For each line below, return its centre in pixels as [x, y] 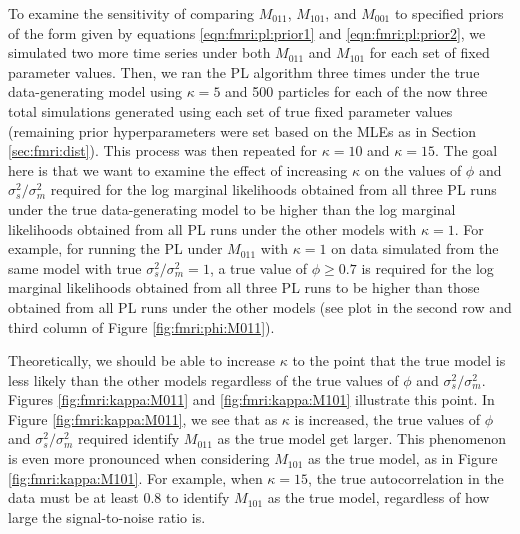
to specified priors [449, 13]
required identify [128, 438]
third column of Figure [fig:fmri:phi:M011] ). [141, 326]
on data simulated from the [415, 248]
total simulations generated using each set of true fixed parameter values [230, 110]
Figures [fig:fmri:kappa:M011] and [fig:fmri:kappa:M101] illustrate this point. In [251, 399]
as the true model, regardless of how [378, 497]
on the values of [413, 169]
